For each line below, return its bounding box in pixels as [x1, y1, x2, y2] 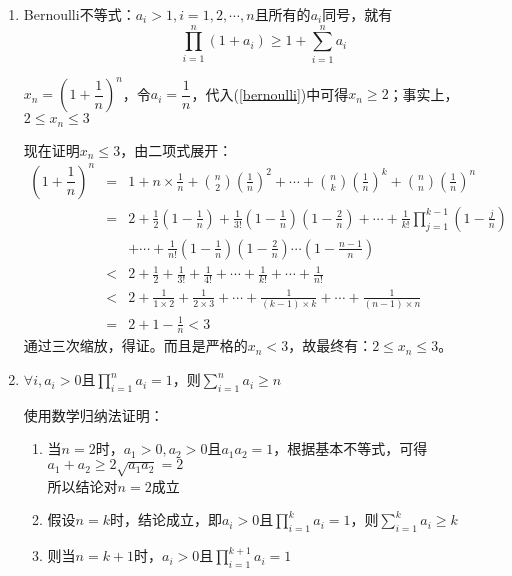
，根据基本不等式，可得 [273, 438, 428, 459]
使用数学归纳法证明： [23, 404, 164, 425]
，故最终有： [288, 335, 373, 356]
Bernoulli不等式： [23, 4, 136, 24]
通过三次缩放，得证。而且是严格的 [23, 335, 248, 356]
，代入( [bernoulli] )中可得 [191, 83, 349, 104]
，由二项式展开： [120, 139, 233, 160]
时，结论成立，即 [109, 509, 222, 530]
